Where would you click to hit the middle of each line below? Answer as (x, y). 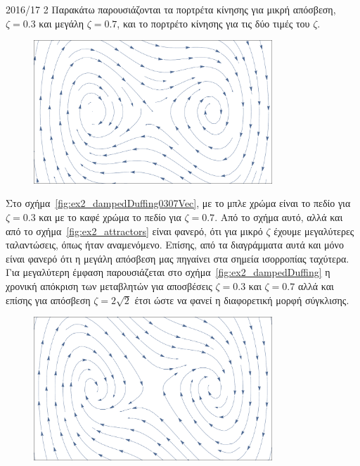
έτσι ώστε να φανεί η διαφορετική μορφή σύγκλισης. (242, 300)
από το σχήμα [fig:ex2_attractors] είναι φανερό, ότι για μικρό (134, 231)
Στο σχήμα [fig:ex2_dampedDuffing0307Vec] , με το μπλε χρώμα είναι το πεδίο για (178, 203)
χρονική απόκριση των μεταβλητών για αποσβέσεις (109, 286)
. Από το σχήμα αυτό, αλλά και (279, 217)
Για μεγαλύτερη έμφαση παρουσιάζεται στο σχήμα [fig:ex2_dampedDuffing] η (168, 272)
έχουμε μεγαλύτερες (314, 231)
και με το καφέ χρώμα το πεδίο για (110, 217)
